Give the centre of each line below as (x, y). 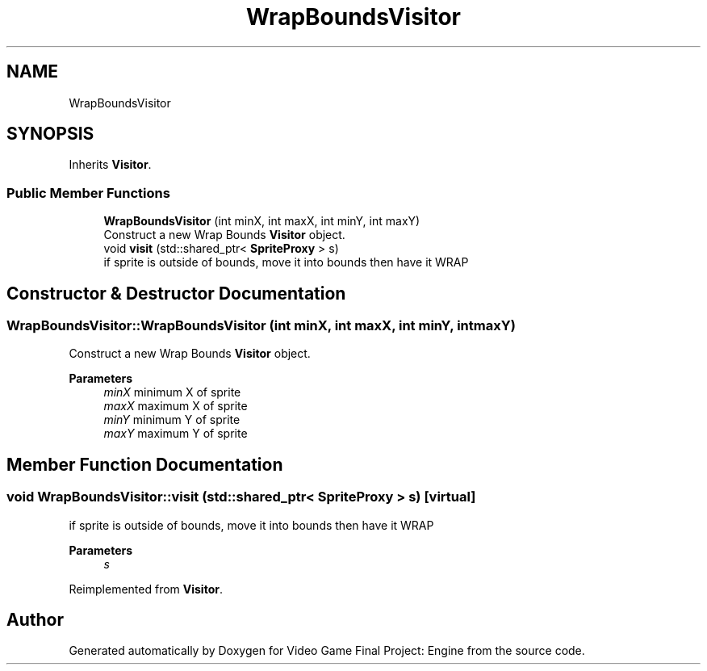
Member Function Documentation (145, 464)
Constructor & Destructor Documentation (176, 293)
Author (35, 620)
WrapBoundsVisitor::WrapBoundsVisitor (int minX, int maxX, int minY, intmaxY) (261, 326)
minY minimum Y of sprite (172, 420)
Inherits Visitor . (110, 165)
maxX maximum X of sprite (176, 406)
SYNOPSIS (50, 134)
